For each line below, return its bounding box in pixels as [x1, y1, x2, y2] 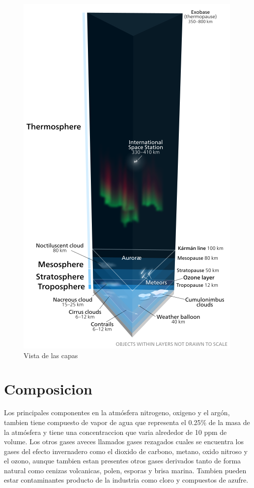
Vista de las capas [24, 350, 78, 360]
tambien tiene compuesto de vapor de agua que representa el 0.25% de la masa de [4, 417, 250, 427]
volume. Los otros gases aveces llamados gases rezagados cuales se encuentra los [4, 436, 244, 447]
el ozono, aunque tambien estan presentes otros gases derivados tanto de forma [4, 456, 241, 466]
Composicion [4, 379, 92, 399]
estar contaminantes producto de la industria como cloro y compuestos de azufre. [4, 475, 249, 485]
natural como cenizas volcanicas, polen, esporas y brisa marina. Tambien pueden [4, 465, 247, 475]
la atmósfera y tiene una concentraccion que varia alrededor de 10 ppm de [4, 427, 227, 437]
